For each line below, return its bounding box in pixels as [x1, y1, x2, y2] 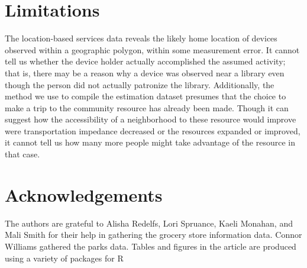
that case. [5, 148, 40, 160]
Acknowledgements [5, 182, 163, 206]
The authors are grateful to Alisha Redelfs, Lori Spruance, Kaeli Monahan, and [5, 217, 293, 229]
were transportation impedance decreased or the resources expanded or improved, [5, 124, 300, 137]
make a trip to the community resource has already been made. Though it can [5, 101, 289, 114]
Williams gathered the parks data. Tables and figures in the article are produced [5, 240, 296, 252]
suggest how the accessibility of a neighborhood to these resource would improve [5, 113, 296, 125]
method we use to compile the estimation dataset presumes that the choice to [5, 90, 286, 102]
